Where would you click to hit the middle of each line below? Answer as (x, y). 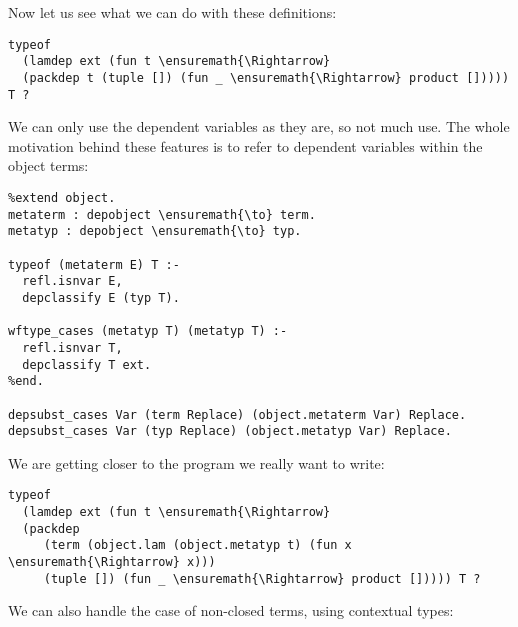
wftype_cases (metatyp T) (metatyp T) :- (148, 331)
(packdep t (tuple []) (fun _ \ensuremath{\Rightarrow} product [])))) (266, 77)
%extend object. (62, 198)
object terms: (48, 165)
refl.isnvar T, (72, 347)
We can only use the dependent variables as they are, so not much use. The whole (259, 126)
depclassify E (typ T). (101, 297)
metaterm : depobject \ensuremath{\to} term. (162, 214)
